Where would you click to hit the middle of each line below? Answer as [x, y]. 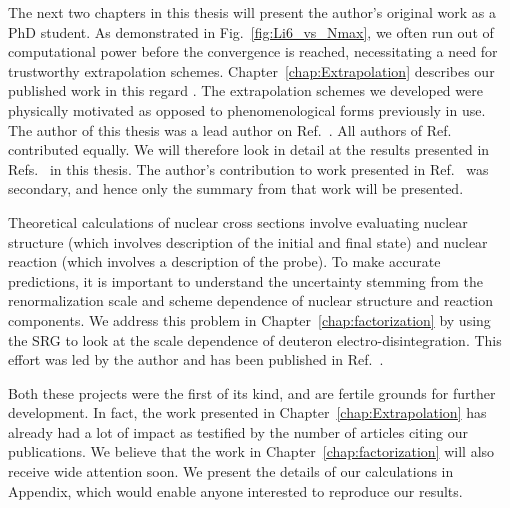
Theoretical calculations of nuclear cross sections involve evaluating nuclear [238, 221]
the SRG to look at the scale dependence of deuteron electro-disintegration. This [255, 339]
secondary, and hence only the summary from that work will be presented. [236, 188]
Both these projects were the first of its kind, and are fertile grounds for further [252, 392]
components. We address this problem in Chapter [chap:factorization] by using [249, 319]
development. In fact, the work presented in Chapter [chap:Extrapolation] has [247, 412]
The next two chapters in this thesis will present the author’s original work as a [252, 12]
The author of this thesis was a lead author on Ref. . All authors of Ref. [230, 129]
